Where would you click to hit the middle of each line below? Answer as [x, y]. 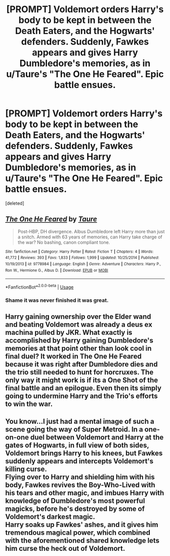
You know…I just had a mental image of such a [80, 421]
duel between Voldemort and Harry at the [97, 437]
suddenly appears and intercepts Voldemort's [79, 461]
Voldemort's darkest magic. [50, 517]
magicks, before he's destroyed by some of [75, 508]
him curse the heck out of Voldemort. [65, 548]
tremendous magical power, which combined [78, 532]
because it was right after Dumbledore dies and [81, 364]
